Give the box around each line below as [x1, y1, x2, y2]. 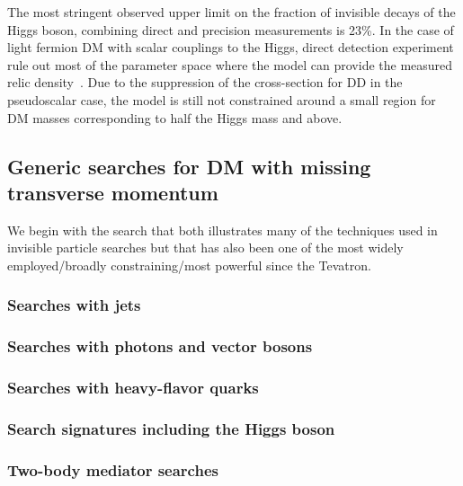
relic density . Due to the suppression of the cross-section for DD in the [7, 73, 403, 92]
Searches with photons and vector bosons [7, 335, 313, 358]
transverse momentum [7, 178, 218, 206]
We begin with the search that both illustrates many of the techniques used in [7, 220, 438, 239]
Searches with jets [7, 294, 141, 316]
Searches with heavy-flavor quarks [7, 376, 259, 399]
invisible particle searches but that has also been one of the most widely [7, 238, 404, 257]
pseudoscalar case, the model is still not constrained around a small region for [7, 90, 436, 109]
